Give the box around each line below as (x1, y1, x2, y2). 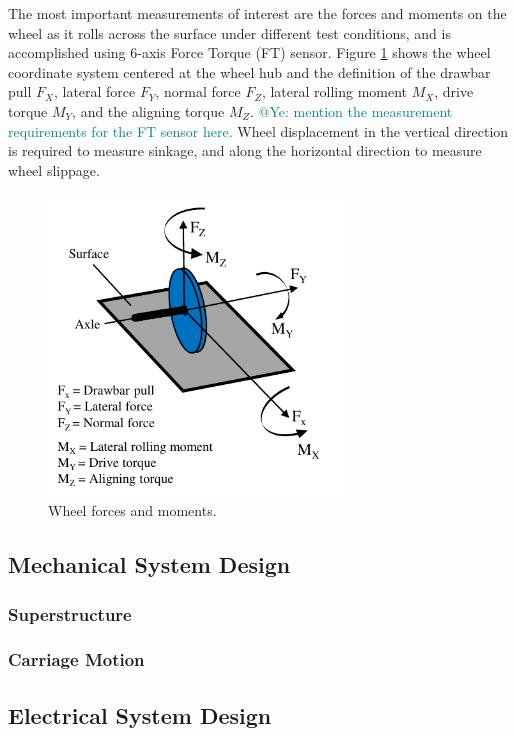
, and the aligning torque (72, 100, 225, 121)
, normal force (155, 81, 241, 102)
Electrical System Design (8, 699, 272, 730)
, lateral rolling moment (261, 81, 408, 102)
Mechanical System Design (8, 549, 291, 580)
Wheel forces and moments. (48, 500, 217, 521)
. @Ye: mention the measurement (249, 100, 453, 121)
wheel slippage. (8, 159, 100, 180)
